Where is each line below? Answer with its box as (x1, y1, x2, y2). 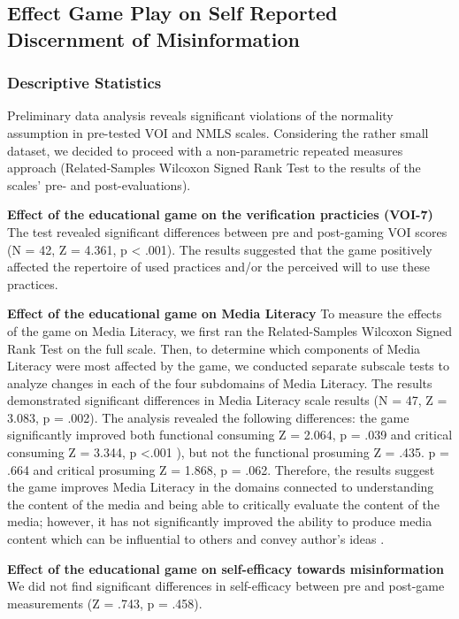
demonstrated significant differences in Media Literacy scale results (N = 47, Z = (7, 391, 448, 409)
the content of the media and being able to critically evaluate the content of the (7, 494, 440, 513)
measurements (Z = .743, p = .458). (7, 593, 203, 612)
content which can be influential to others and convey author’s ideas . (7, 530, 385, 548)
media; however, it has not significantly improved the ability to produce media (7, 512, 432, 531)
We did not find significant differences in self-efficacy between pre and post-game (7, 577, 445, 595)
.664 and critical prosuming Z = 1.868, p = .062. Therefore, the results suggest (7, 460, 435, 478)
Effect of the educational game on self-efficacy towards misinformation (7, 559, 445, 577)
